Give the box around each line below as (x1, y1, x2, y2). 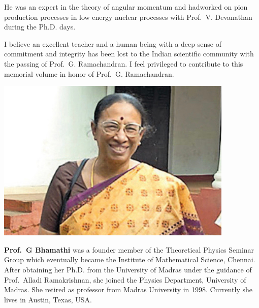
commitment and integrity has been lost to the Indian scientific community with (4, 48, 254, 59)
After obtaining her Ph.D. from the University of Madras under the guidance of (4, 264, 252, 274)
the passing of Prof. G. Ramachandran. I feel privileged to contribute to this (4, 58, 243, 69)
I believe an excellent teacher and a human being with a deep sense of (4, 38, 221, 49)
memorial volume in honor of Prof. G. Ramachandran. (4, 68, 174, 79)
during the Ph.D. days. (4, 21, 76, 32)
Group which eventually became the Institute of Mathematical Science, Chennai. (4, 254, 255, 265)
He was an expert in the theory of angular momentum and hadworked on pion (4, 2, 248, 12)
